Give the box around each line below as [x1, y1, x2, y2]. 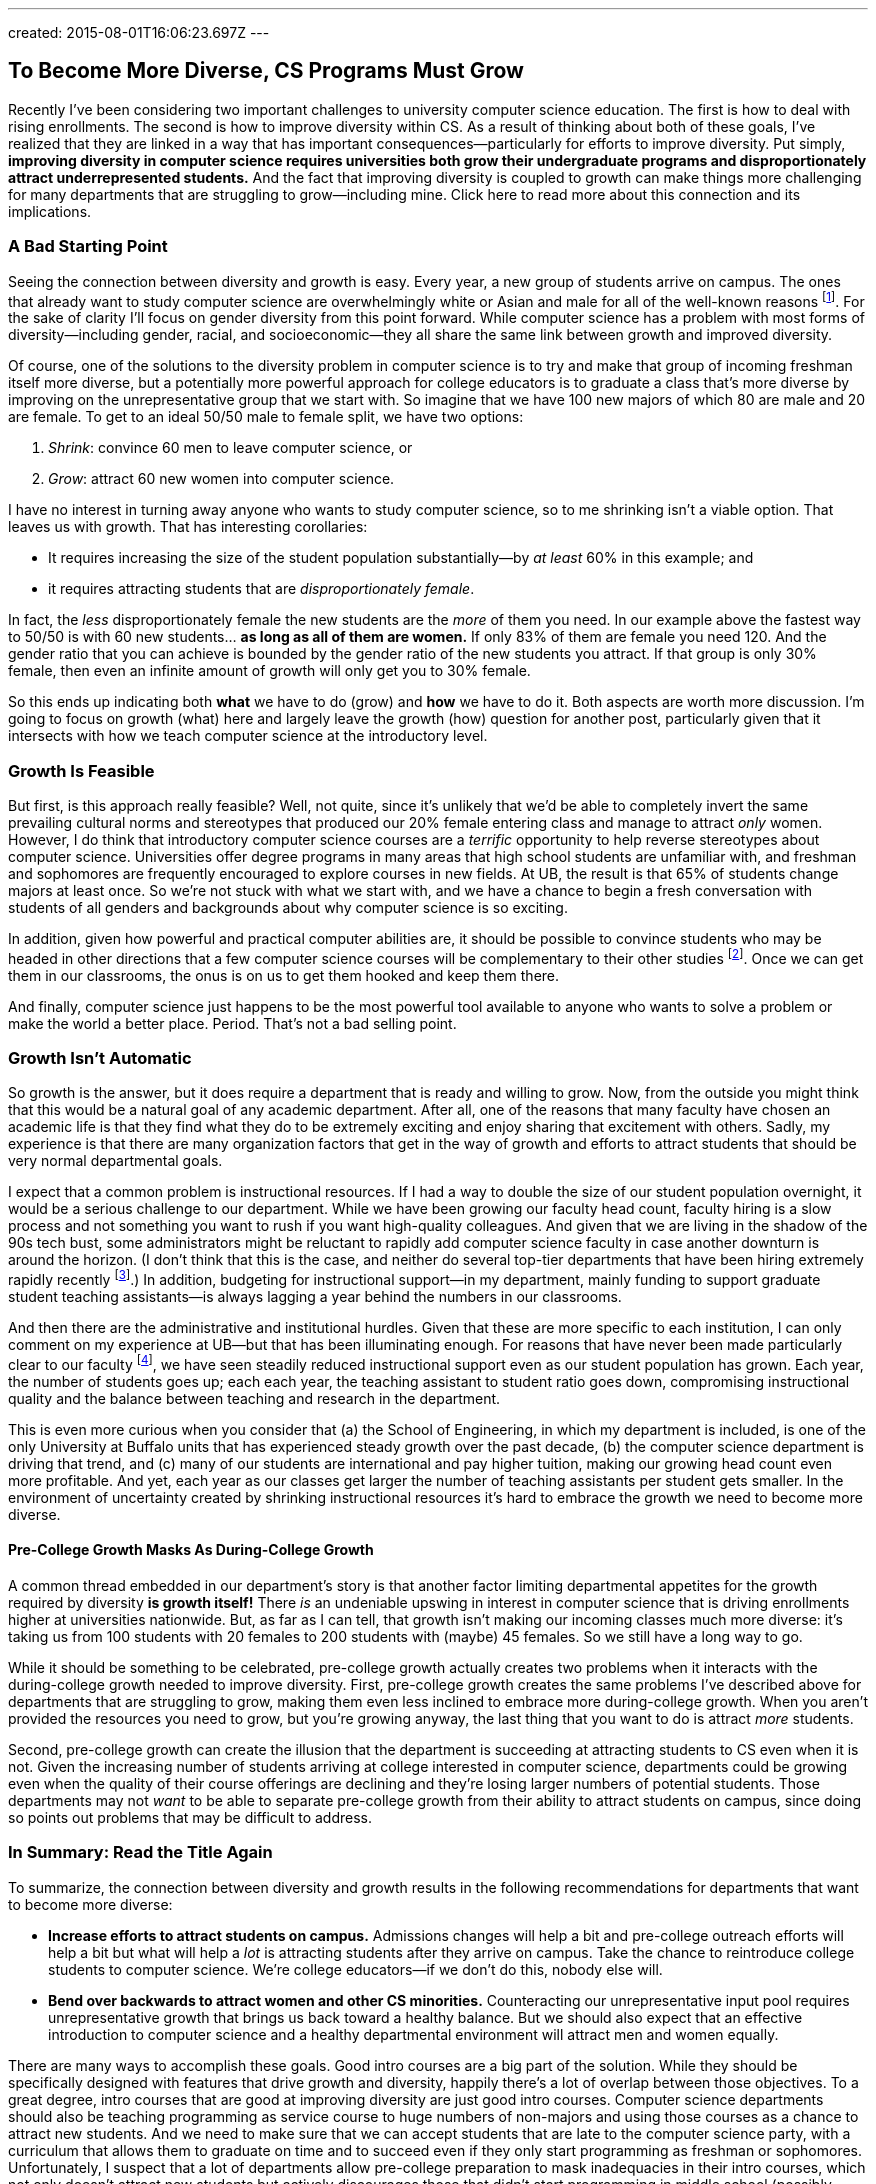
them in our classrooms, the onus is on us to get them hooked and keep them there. [8, 966, 560, 984]
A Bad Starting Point [8, 236, 168, 257]
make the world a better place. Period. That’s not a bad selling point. [8, 1014, 457, 1032]
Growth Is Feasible [8, 760, 155, 781]
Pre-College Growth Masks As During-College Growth [8, 1541, 374, 1559]
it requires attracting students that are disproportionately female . [48, 580, 475, 598]
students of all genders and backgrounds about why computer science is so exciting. [8, 899, 568, 916]
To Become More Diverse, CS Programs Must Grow [8, 58, 524, 84]
